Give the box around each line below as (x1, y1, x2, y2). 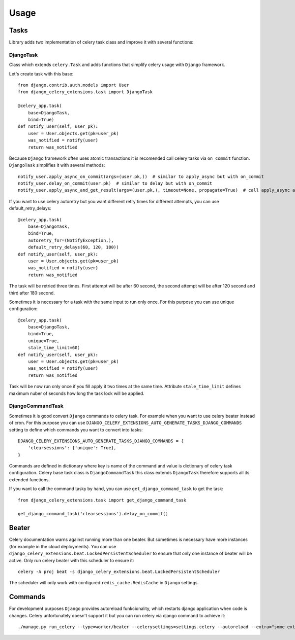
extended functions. (9, 476, 50, 483)
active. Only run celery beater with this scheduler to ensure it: (9, 557, 134, 563)
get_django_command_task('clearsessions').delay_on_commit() (18, 511, 168, 517)
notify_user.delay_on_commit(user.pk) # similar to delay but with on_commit (18, 180, 212, 186)
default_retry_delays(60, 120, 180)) (28, 245, 119, 250)
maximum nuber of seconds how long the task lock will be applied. (9, 390, 145, 396)
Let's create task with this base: (9, 71, 74, 76)
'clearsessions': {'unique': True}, (28, 445, 117, 451)
